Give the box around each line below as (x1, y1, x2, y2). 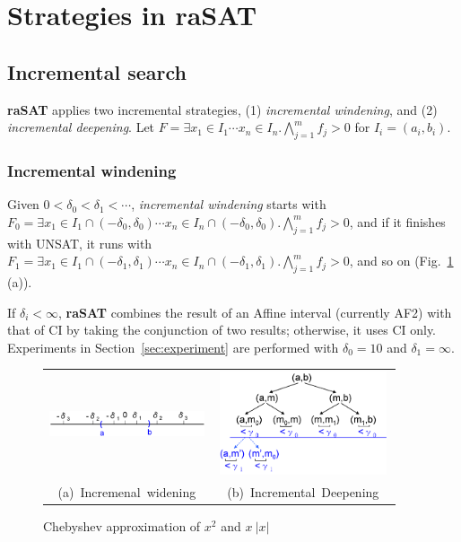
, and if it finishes (349, 212, 446, 231)
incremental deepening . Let (7, 118, 155, 136)
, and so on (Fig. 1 (349, 251, 454, 270)
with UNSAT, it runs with (7, 233, 152, 252)
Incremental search (7, 57, 187, 85)
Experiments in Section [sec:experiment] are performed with (7, 337, 339, 356)
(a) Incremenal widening (57, 483, 196, 502)
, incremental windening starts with (131, 195, 326, 214)
